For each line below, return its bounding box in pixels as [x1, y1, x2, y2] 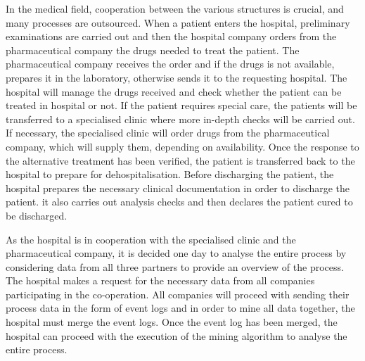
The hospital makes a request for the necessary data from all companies [6, 273, 315, 288]
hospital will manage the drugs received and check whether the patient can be [6, 84, 342, 99]
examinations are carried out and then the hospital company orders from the [6, 29, 337, 44]
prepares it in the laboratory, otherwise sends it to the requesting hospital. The [6, 70, 347, 84]
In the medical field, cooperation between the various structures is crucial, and [6, 1, 344, 15]
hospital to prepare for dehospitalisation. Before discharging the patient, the [6, 167, 334, 182]
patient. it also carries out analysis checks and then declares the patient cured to [6, 194, 353, 209]
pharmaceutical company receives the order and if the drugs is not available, [6, 56, 335, 71]
